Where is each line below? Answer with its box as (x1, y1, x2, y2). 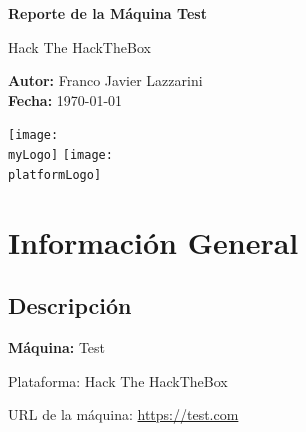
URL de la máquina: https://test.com (8, 404, 239, 425)
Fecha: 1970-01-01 (8, 89, 123, 110)
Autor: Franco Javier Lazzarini (8, 70, 203, 91)
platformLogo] (8, 167, 102, 182)
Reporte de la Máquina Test (8, 3, 207, 23)
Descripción (8, 290, 132, 321)
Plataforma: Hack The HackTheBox (8, 370, 228, 391)
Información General (8, 221, 299, 262)
